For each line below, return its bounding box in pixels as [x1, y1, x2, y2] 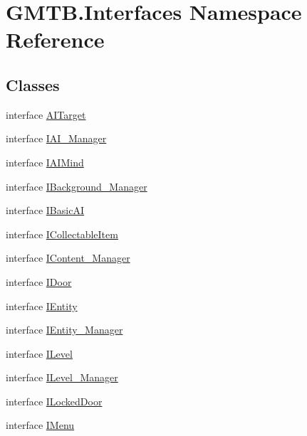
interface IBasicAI [6, 203, 84, 218]
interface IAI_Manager [6, 131, 107, 146]
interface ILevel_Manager [6, 370, 118, 385]
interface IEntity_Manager [6, 322, 123, 337]
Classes [6, 73, 60, 95]
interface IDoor [6, 274, 72, 289]
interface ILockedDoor [6, 393, 103, 408]
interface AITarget [6, 107, 86, 122]
